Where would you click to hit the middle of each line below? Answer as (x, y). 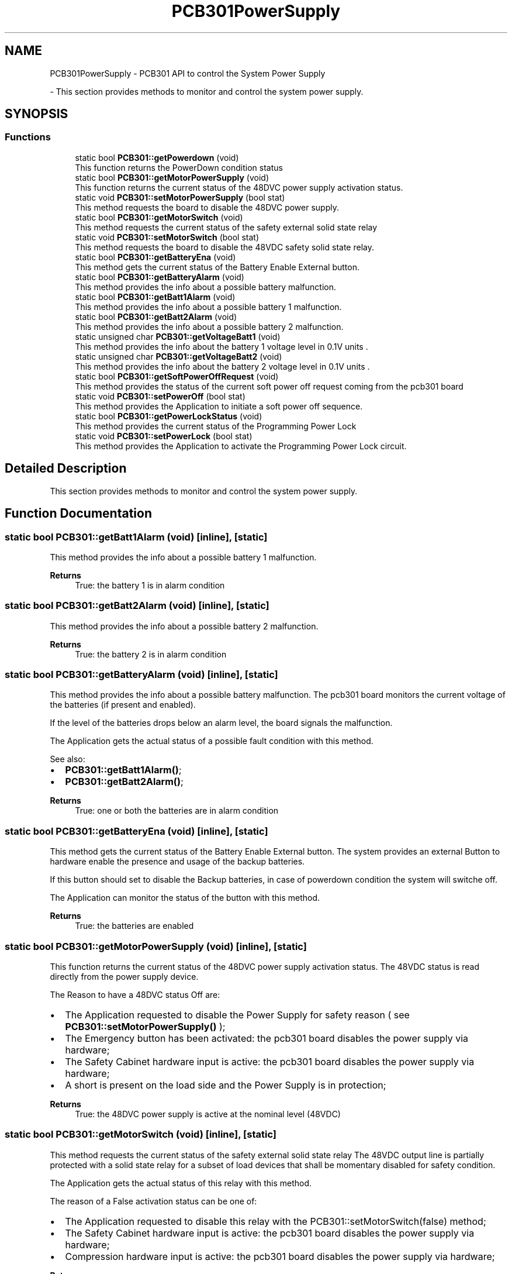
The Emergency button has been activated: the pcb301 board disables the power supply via (267, 1038)
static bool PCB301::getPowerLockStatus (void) (169, 416)
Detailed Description (66, 469)
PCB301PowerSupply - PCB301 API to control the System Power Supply (188, 73)
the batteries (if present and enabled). (123, 705)
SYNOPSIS (37, 114)
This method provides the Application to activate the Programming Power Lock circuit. (241, 446)
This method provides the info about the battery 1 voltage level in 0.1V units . (222, 346)
